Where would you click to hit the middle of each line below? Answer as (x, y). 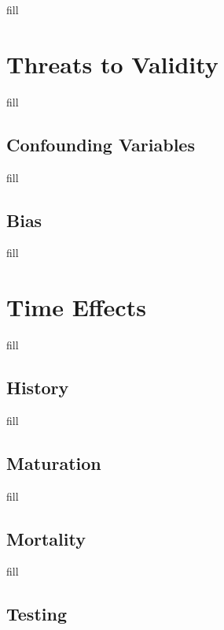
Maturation (54, 462)
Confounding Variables (101, 144)
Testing (37, 614)
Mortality (46, 538)
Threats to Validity (112, 63)
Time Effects (76, 307)
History (38, 388)
